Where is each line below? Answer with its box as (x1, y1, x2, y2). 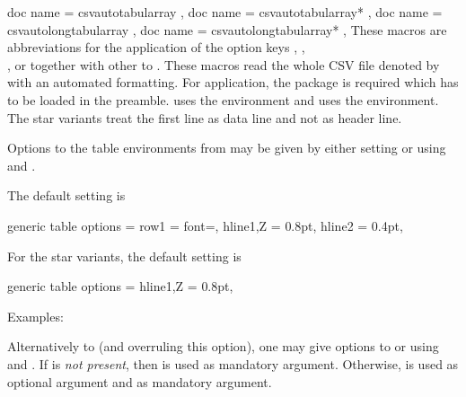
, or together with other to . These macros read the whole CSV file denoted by (7, 55, 440, 74)
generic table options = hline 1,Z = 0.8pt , (7, 277, 233, 296)
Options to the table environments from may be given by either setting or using (7, 138, 446, 157)
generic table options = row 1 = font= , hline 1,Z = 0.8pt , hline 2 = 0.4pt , (7, 216, 403, 234)
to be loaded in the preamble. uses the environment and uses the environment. (7, 90, 439, 109)
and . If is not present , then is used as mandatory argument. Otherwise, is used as (7, 354, 459, 373)
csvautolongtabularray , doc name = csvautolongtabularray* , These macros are (7, 20, 447, 39)
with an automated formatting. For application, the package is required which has (7, 73, 459, 92)
